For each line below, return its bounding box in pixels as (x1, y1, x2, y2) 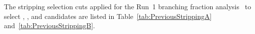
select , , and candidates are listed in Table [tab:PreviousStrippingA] (4, 11, 212, 21)
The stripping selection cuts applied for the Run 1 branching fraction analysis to (4, 1, 252, 11)
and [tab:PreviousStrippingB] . (4, 20, 95, 31)
